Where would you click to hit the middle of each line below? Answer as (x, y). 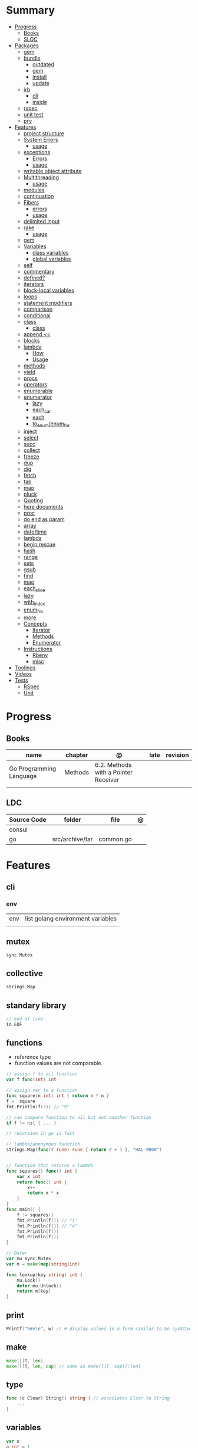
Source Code (28, 819)
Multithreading (41, 177)
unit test (33, 114)
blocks (32, 340)
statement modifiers (48, 302)
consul (18, 829)
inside (39, 102)
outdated (43, 64)
